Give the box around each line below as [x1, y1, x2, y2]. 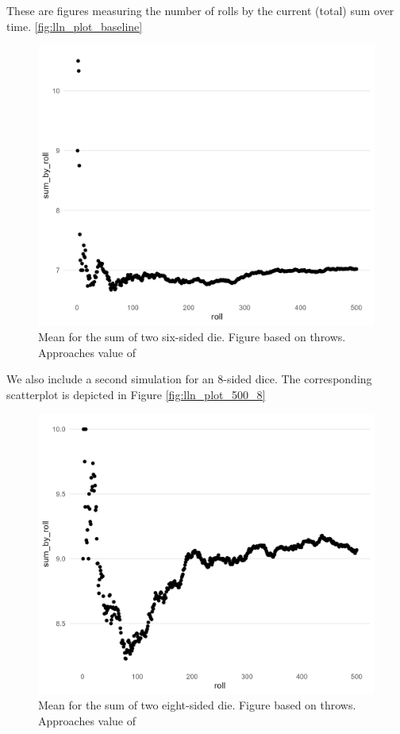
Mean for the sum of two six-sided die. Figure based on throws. [38, 328, 346, 344]
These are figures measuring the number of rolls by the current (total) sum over [6, 2, 394, 18]
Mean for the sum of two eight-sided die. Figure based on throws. [38, 697, 356, 713]
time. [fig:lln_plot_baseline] [6, 17, 143, 34]
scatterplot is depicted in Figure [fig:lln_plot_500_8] [6, 386, 266, 402]
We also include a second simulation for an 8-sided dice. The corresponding [6, 371, 372, 387]
